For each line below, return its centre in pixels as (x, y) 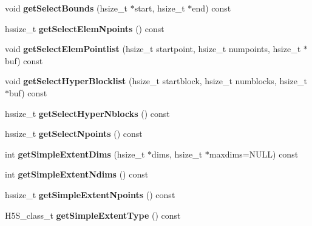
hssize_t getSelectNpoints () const (74, 134)
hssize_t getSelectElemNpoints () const (85, 28)
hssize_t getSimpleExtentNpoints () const (90, 194)
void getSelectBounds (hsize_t (66, 8)
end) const (212, 8)
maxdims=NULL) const (254, 154)
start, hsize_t (160, 8)
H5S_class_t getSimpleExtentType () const (93, 215)
